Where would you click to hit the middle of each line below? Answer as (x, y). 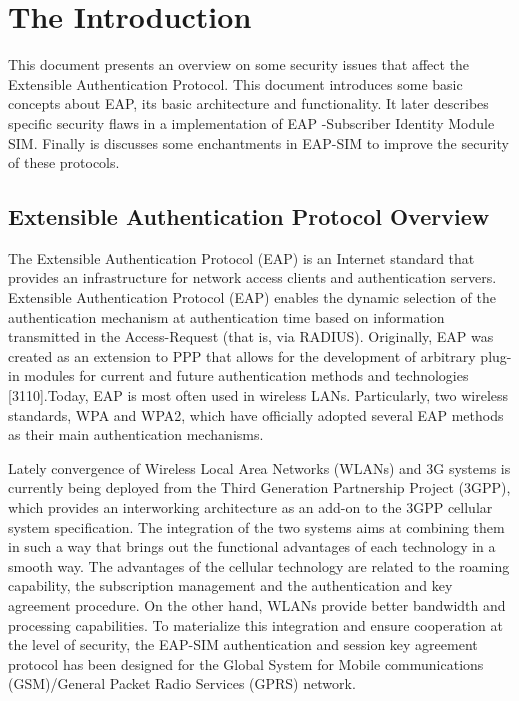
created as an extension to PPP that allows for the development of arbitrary (242, 355)
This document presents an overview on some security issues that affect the (239, 64)
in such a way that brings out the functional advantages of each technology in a (252, 546)
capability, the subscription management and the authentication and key (230, 585)
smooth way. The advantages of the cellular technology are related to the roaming (259, 565)
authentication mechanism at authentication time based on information (226, 316)
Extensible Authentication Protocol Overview (249, 216)
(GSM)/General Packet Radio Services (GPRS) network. (182, 683)
